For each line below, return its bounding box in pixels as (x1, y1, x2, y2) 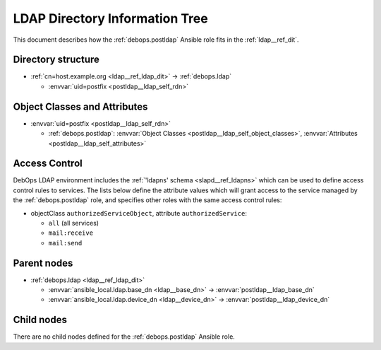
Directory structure (13, 54, 100, 66)
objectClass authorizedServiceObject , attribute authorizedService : (30, 209, 247, 217)
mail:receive (48, 229, 94, 237)
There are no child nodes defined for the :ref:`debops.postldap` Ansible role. (13, 332, 236, 341)
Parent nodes (13, 257, 73, 269)
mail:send (48, 239, 83, 247)
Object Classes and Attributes (13, 100, 148, 112)
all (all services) (48, 219, 99, 227)
